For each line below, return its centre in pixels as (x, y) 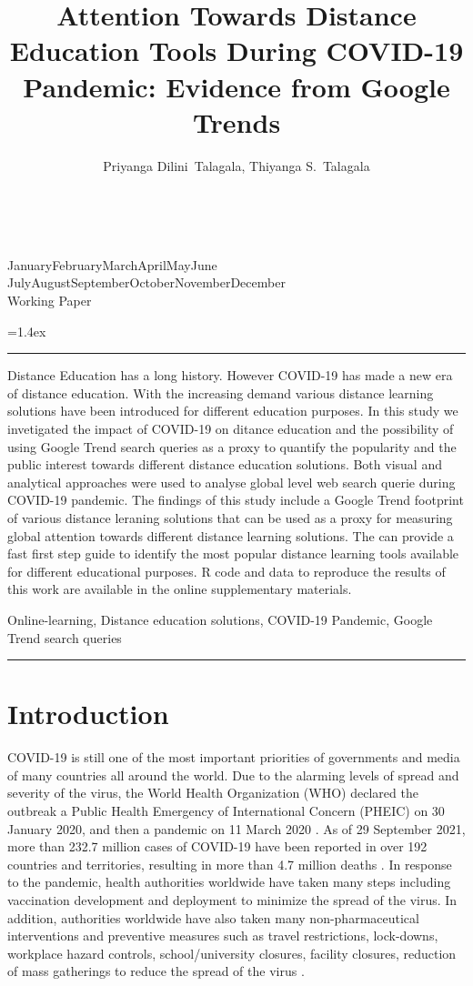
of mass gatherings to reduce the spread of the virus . (156, 971)
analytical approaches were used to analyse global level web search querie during (231, 482)
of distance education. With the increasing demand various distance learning (221, 392)
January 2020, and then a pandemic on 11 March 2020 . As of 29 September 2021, (236, 828)
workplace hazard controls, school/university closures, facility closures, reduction (232, 953)
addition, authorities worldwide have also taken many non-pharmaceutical (213, 917)
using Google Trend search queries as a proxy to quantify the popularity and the (232, 446)
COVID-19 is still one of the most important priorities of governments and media (234, 757)
